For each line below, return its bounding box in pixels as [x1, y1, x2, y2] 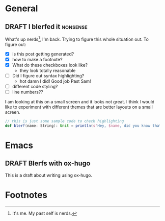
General [5, 3, 38, 14]
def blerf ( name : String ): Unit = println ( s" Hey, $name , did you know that [5, 123, 162, 128]
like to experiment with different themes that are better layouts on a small [5, 104, 153, 110]
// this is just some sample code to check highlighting [5, 119, 124, 124]
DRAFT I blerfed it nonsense [5, 23, 87, 31]
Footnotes [5, 189, 48, 200]
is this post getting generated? [12, 51, 74, 57]
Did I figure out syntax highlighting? [12, 73, 84, 78]
